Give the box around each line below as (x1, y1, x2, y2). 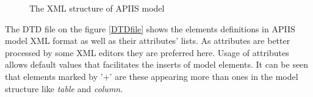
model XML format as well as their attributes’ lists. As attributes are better (5, 34, 290, 47)
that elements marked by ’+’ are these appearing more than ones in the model (5, 70, 298, 82)
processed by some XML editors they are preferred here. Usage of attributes (5, 46, 289, 59)
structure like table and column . (5, 82, 123, 95)
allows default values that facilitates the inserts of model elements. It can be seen (5, 58, 309, 71)
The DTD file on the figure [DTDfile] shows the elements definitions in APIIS (5, 22, 295, 35)
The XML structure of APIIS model (29, 2, 165, 14)
